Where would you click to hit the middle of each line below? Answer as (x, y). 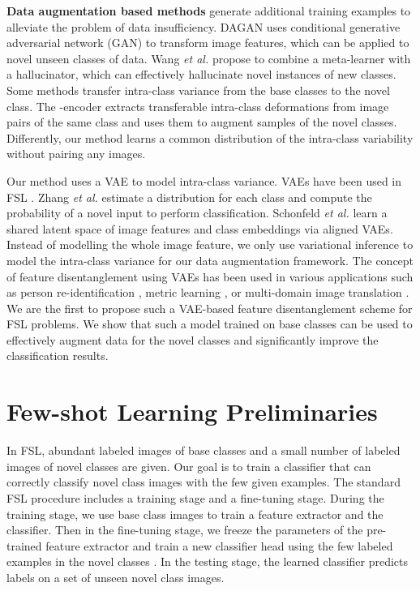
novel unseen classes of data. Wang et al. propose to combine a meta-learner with (209, 58)
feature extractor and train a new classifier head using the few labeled (219, 545)
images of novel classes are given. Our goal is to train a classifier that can (189, 466)
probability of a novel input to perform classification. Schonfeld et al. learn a (197, 213)
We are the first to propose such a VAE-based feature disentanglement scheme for (210, 308)
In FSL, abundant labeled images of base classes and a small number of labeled (204, 450)
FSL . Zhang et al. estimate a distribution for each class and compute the (189, 197)
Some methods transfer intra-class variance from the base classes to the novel (198, 90)
